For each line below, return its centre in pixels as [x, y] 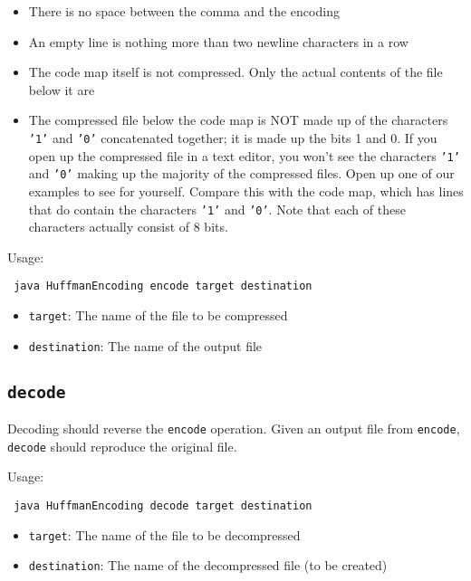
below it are [62, 89]
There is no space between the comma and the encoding [184, 11]
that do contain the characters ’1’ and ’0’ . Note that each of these [217, 209]
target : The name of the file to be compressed [158, 315]
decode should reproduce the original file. [122, 446]
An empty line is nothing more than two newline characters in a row [218, 41]
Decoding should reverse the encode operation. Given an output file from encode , [234, 429]
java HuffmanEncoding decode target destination [163, 506]
